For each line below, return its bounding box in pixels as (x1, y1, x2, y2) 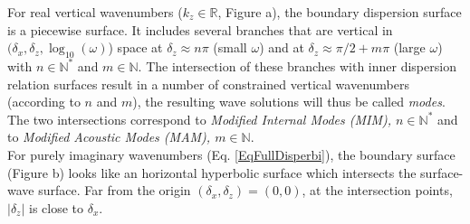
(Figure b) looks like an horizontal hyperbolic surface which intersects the (7, 163, 417, 182)
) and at (259, 38, 304, 57)
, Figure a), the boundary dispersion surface (217, 3, 462, 21)
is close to (29, 198, 84, 217)
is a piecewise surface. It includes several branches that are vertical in (7, 20, 393, 39)
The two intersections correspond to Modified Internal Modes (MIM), (7, 109, 392, 128)
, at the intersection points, (302, 181, 453, 200)
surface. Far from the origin (38, 181, 191, 200)
